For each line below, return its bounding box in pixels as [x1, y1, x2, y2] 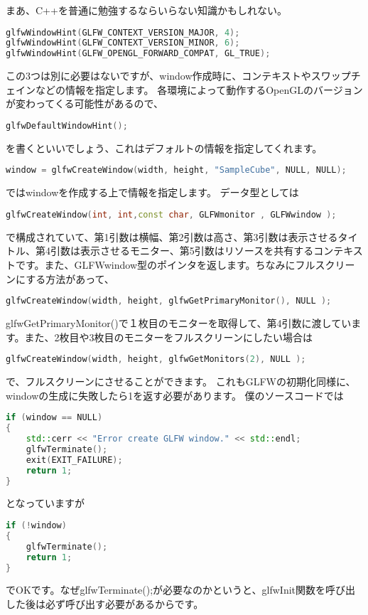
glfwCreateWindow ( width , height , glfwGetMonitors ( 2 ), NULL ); [6, 354, 306, 365]
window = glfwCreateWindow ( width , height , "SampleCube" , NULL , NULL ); [6, 165, 347, 176]
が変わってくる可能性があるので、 [6, 96, 164, 111]
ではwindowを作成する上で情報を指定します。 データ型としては [6, 185, 299, 200]
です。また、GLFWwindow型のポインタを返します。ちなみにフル [15, 257, 315, 272]
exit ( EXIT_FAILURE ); [26, 454, 123, 465]
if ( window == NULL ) [6, 412, 103, 423]
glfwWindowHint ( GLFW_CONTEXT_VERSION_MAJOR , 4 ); [6, 27, 240, 38]
